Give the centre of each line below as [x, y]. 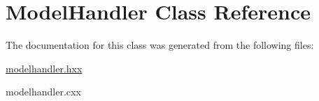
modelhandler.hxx [44, 68]
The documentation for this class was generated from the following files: [160, 45]
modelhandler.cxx [43, 92]
